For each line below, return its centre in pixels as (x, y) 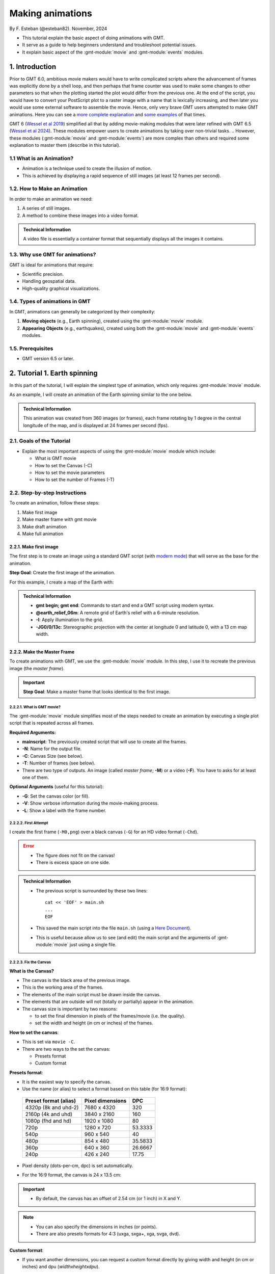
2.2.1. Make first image (34, 547)
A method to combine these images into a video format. (80, 215)
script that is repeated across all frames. (52, 723)
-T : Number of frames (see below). (59, 763)
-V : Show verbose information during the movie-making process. (90, 803)
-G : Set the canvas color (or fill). (56, 796)
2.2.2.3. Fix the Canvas (30, 962)
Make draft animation (45, 526)
